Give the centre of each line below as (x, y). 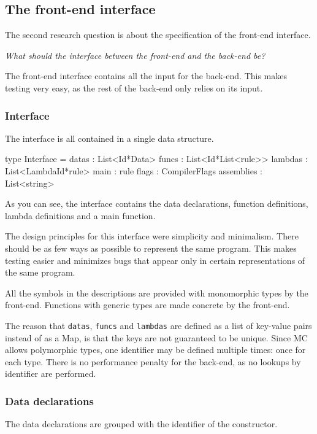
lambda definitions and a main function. (80, 215)
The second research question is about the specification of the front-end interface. (158, 35)
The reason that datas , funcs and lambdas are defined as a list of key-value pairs (158, 325)
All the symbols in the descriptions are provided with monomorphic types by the (157, 293)
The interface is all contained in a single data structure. (109, 138)
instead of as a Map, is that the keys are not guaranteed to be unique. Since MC (156, 337)
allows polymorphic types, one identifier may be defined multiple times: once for (155, 350)
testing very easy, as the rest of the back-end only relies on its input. (134, 87)
